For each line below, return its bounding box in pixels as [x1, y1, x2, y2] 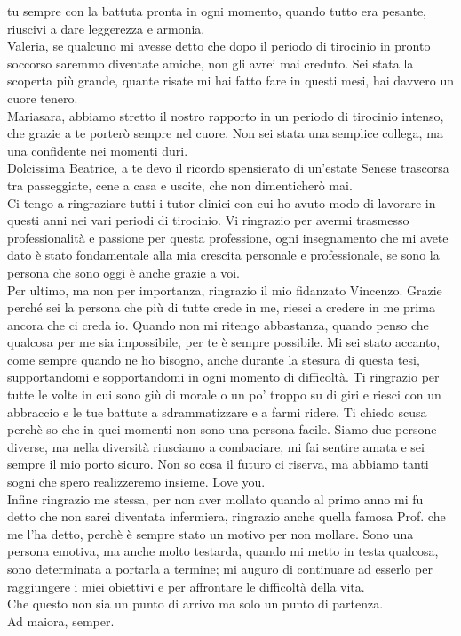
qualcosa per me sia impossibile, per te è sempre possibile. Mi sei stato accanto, [7, 333, 441, 351]
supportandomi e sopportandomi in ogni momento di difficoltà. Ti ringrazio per [7, 367, 440, 386]
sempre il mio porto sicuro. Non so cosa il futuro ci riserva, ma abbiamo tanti [7, 455, 429, 473]
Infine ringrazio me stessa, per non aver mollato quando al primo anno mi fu [7, 489, 424, 508]
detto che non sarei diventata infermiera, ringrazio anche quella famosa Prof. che [7, 507, 446, 526]
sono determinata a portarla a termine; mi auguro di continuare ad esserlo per [7, 560, 433, 577]
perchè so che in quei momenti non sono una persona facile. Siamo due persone [7, 420, 437, 439]
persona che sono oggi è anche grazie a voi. [7, 262, 240, 281]
